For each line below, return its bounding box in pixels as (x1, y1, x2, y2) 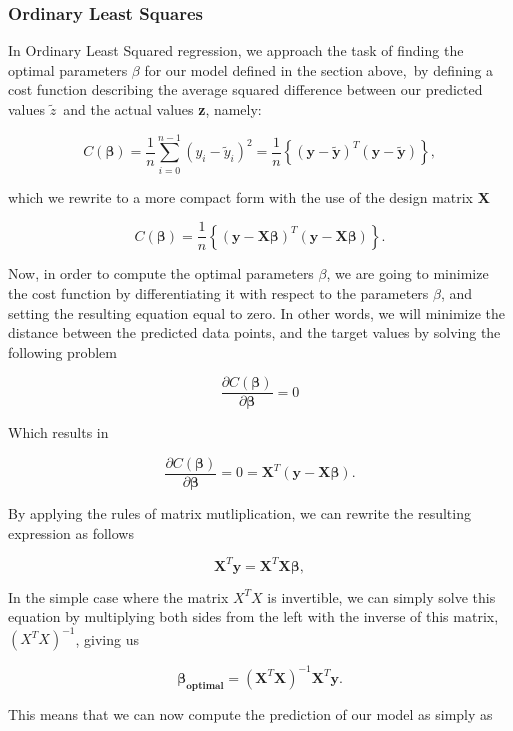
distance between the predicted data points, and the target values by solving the (8, 322, 501, 343)
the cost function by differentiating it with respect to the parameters (8, 282, 429, 303)
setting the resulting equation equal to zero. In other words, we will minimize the (8, 302, 505, 323)
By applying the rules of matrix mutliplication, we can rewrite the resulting (8, 503, 471, 524)
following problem (8, 341, 117, 362)
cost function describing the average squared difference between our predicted (8, 79, 483, 100)
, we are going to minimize (326, 263, 489, 284)
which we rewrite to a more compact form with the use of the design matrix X (8, 186, 490, 207)
